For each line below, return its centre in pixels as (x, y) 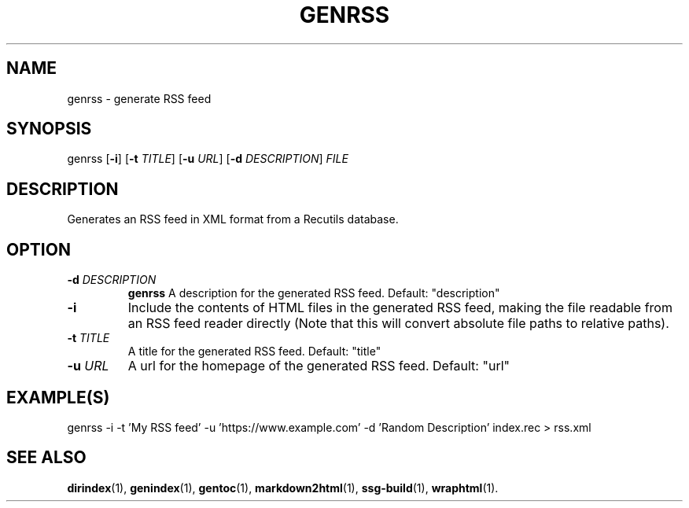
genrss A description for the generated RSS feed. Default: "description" (314, 293)
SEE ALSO (46, 458)
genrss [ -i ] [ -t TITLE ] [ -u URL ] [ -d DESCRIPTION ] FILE (208, 159)
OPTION (39, 249)
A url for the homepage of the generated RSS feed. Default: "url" (319, 366)
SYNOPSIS (49, 129)
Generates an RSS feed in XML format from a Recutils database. (233, 219)
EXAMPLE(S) (58, 397)
